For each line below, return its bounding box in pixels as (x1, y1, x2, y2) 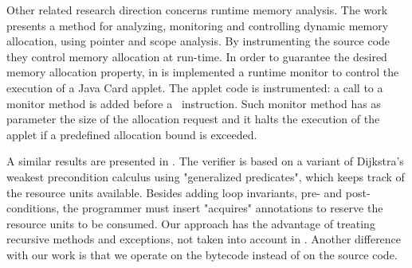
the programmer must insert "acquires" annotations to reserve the (62, 200, 383, 216)
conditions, (6, 200, 60, 216)
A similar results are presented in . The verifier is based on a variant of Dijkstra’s (6, 153, 404, 169)
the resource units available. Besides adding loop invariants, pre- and (6, 184, 343, 200)
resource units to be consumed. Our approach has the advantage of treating (6, 215, 375, 231)
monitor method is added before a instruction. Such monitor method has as (6, 95, 381, 111)
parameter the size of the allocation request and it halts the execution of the (6, 111, 380, 127)
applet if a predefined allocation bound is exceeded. (6, 126, 257, 142)
